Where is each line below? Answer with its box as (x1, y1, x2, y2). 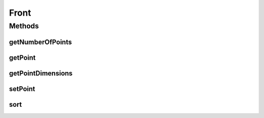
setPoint (9, 85, 35, 93)
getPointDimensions (9, 69, 73, 77)
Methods (9, 22, 39, 30)
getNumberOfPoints (9, 38, 72, 46)
